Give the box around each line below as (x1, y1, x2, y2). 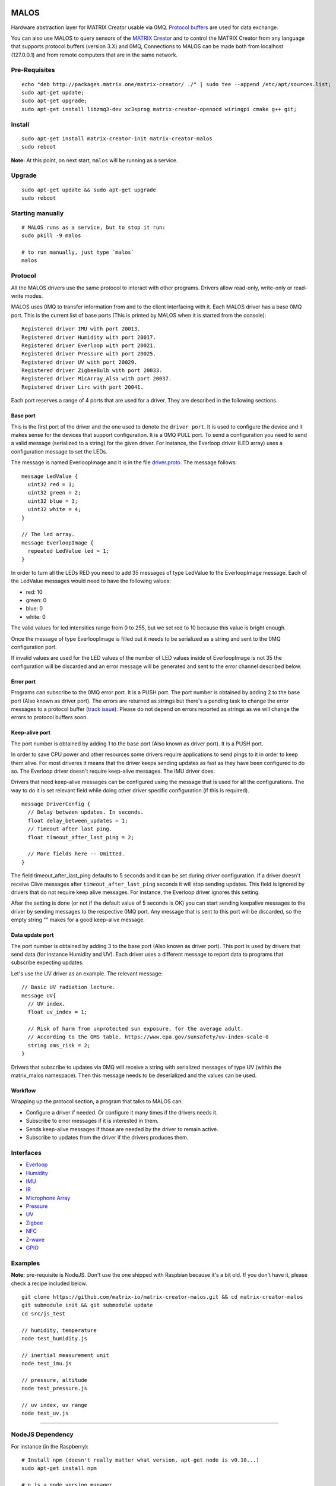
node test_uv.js (21, 1410, 69, 1417)
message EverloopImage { (21, 539, 94, 546)
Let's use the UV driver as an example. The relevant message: (11, 969, 163, 977)
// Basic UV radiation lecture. (21, 984, 116, 991)
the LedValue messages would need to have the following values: (11, 577, 172, 585)
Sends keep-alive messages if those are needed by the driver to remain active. (26, 1125, 219, 1132)
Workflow (11, 1087, 36, 1094)
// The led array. (21, 531, 75, 538)
